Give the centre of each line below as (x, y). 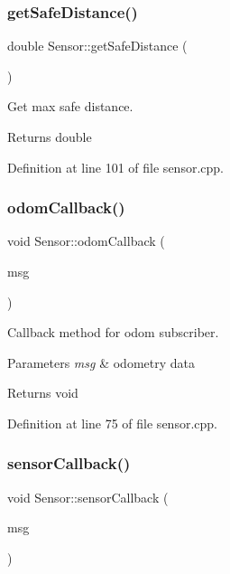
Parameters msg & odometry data (101, 362)
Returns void (43, 393)
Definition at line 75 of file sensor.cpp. (112, 423)
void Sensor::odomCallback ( (86, 241)
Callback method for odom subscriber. (113, 332)
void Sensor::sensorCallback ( (88, 497)
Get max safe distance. (70, 106)
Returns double (50, 136)
